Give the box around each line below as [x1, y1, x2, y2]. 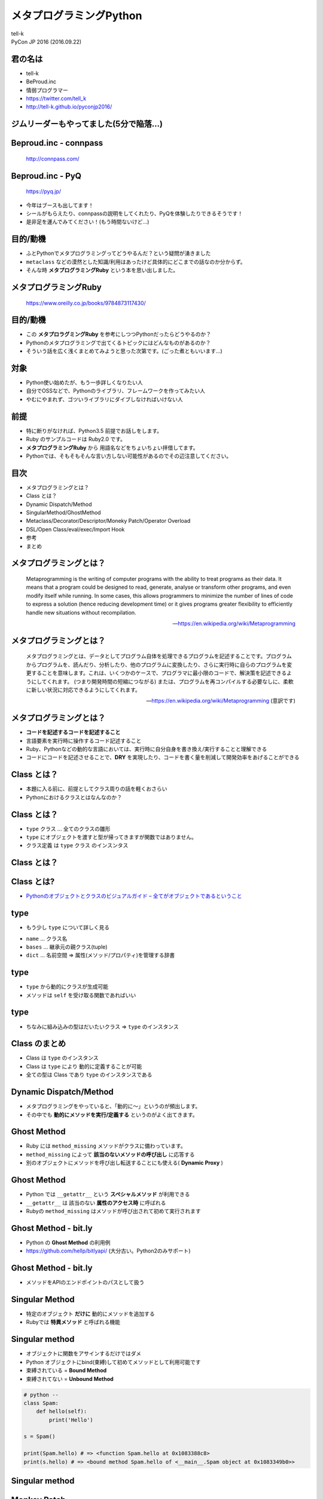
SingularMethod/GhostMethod [26, 509, 101, 516]
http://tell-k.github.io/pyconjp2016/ [26, 103, 112, 110]
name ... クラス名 [26, 935, 68, 942]
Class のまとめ [11, 1039, 66, 1049]
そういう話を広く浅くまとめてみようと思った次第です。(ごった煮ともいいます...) [26, 348, 223, 355]
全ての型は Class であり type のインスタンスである [26, 1071, 153, 1079]
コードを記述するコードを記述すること [26, 729, 121, 736]
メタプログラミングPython [11, 9, 142, 22]
